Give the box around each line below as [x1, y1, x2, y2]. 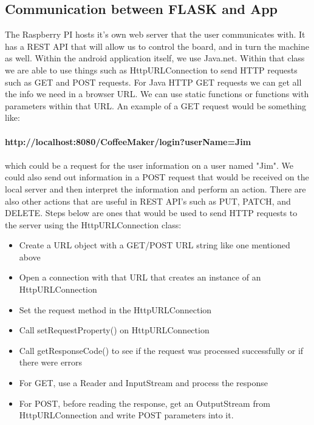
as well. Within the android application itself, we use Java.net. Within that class [5, 52, 305, 64]
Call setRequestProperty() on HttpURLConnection [19, 324, 210, 336]
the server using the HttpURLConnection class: [5, 218, 182, 231]
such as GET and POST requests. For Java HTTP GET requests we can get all [5, 75, 302, 88]
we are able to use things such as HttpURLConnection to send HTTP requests [5, 63, 298, 76]
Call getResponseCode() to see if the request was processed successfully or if [19, 344, 304, 356]
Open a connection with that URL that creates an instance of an [19, 271, 261, 284]
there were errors [19, 356, 83, 369]
